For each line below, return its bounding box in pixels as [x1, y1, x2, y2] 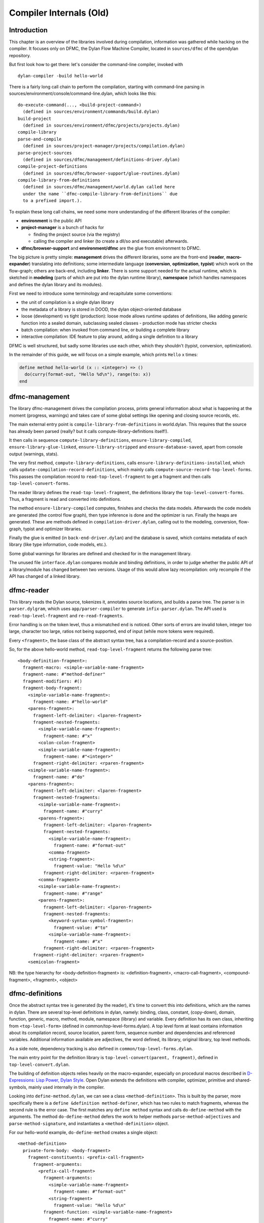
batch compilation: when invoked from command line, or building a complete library [21, 327, 190, 333]
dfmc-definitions [9, 990, 62, 998]
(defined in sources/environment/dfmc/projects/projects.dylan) [22, 122, 180, 128]
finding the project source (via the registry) [33, 231, 120, 237]
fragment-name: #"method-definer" [22, 672, 106, 677]
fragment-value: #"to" [54, 925, 109, 930]
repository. [9, 52, 31, 58]
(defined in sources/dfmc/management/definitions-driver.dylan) [22, 157, 180, 162]
